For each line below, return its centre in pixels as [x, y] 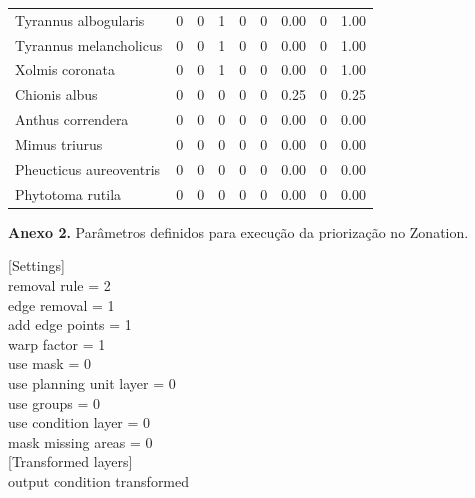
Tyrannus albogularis [80, 19]
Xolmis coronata [65, 69]
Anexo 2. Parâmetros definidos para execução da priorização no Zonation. [238, 231]
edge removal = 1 [61, 304]
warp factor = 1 [57, 343]
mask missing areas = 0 [80, 441]
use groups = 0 [54, 402]
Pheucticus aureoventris [88, 168]
